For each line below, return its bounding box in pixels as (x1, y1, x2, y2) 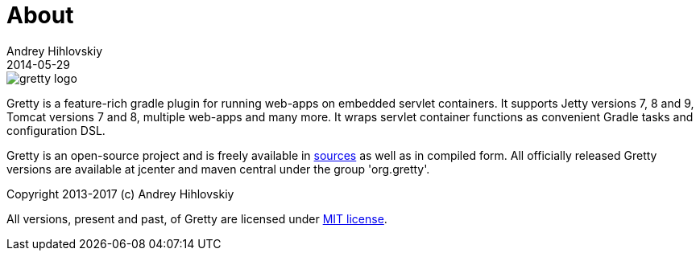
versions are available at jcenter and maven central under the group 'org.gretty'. (6, 161, 430, 176)
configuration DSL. (6, 123, 106, 137)
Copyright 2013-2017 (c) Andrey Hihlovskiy (6, 186, 234, 201)
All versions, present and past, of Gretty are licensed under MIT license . (6, 211, 387, 226)
